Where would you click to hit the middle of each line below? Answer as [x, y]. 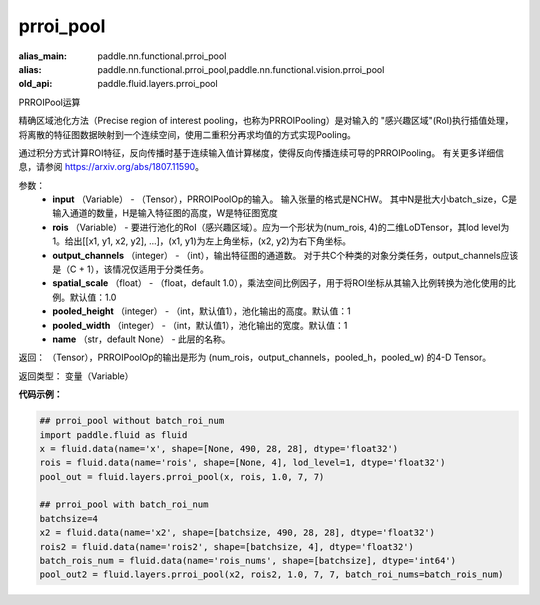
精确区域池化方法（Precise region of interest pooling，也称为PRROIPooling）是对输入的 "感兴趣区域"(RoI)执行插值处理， [266, 121]
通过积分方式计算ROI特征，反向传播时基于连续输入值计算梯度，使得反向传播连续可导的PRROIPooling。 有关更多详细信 [261, 152]
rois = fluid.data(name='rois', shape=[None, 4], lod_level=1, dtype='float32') [242, 463]
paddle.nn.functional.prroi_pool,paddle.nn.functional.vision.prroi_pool [241, 69]
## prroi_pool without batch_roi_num [132, 421]
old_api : [35, 84]
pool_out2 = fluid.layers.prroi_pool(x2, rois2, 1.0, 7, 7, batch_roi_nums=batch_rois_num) [271, 574]
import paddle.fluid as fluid [113, 434]
